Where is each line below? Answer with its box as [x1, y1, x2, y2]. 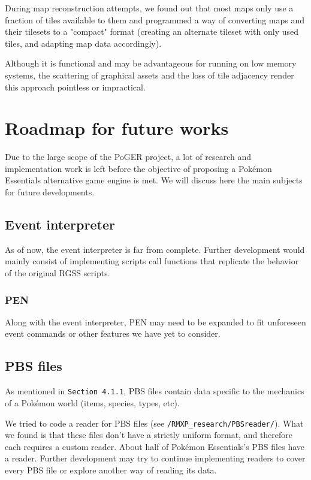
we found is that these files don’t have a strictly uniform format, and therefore [5, 428, 293, 441]
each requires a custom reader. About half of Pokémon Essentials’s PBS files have [5, 440, 304, 452]
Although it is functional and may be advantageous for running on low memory [5, 57, 297, 70]
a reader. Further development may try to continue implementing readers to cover [5, 452, 306, 464]
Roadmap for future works [5, 116, 229, 140]
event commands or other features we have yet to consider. [5, 327, 221, 340]
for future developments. [5, 186, 95, 198]
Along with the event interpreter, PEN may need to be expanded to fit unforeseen [5, 315, 306, 328]
